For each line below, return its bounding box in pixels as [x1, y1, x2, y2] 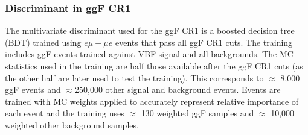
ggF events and [5, 83, 61, 96]
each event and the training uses [5, 107, 124, 119]
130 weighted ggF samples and [141, 107, 254, 119]
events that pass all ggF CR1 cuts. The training [115, 36, 293, 48]
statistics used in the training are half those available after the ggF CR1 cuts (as [5, 60, 303, 72]
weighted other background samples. [5, 118, 139, 131]
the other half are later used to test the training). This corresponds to [5, 71, 264, 84]
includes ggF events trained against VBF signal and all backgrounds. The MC [5, 48, 294, 60]
